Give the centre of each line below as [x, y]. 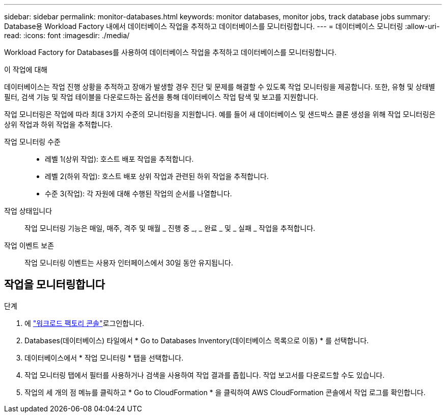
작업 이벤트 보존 [29, 245]
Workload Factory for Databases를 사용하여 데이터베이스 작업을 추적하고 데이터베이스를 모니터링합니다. [171, 52]
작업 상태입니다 [28, 211]
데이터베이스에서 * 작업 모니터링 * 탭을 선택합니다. [104, 358]
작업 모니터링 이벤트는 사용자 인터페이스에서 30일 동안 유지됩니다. [129, 263]
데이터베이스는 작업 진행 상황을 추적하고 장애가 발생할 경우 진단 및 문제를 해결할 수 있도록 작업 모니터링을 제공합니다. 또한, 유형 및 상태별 [220, 87]
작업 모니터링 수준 [32, 142]
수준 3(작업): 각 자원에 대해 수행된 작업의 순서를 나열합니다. [138, 193]
